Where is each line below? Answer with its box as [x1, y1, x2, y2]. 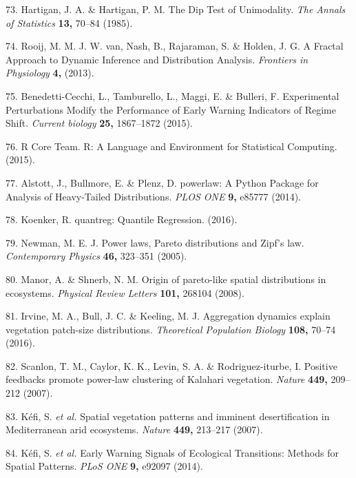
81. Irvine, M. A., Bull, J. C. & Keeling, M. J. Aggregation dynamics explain [6, 309, 331, 323]
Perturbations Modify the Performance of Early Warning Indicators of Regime [6, 102, 336, 116]
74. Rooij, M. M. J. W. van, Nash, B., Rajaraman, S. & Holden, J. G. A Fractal [6, 39, 344, 53]
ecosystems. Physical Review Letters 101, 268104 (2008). [6, 285, 244, 300]
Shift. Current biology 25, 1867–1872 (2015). [6, 116, 193, 130]
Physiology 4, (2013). [6, 65, 94, 80]
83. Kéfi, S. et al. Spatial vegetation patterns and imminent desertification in [6, 408, 330, 423]
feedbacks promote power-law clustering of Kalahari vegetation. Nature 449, [6, 372, 328, 386]
